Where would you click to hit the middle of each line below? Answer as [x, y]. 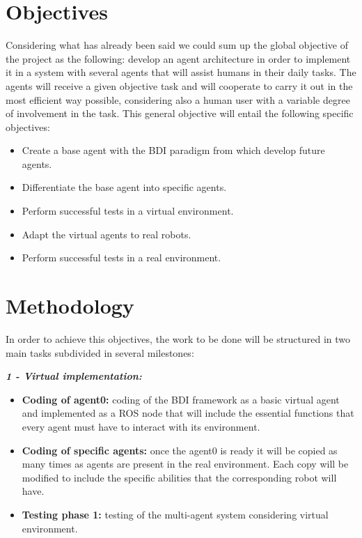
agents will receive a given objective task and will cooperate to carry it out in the [179, 85]
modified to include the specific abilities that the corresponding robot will [179, 477]
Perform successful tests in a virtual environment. [128, 211]
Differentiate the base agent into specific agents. [124, 187]
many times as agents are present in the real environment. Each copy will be [185, 464]
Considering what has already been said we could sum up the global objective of [177, 45]
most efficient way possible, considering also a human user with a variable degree [178, 99]
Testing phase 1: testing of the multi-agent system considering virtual [175, 514]
